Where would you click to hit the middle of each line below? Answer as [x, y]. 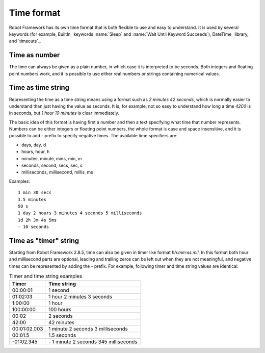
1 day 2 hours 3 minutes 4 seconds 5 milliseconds [80, 213]
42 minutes [61, 322]
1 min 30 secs [35, 193]
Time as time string [39, 88]
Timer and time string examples [46, 276]
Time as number [34, 55]
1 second [59, 290]
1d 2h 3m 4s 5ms [37, 220]
